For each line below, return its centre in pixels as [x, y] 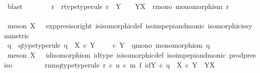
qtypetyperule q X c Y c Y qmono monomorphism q [114, 45]
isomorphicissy [230, 26]
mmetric [17, 35]
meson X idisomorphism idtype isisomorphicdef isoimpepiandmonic [116, 54]
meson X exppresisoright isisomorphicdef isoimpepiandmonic [106, 26]
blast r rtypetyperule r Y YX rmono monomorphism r [118, 6]
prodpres [242, 54]
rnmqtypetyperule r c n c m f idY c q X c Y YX [130, 64]
